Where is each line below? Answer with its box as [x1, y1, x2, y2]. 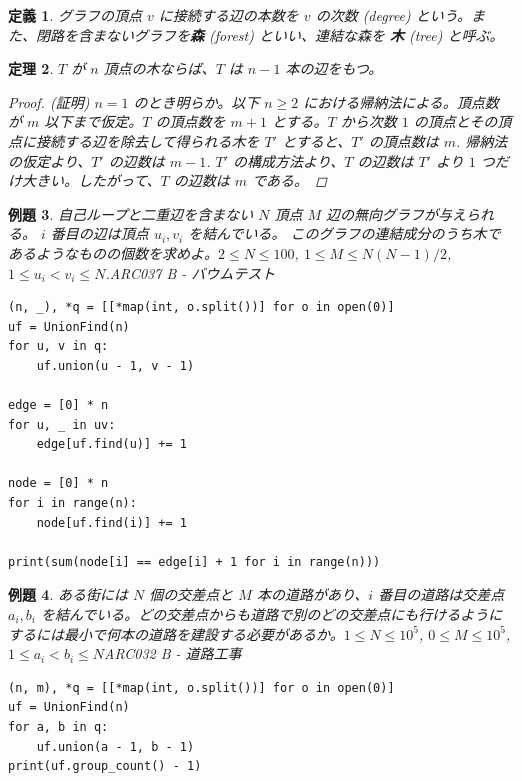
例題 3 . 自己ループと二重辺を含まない [8, 203, 254, 224]
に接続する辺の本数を [158, 5, 299, 25]
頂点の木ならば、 [103, 58, 216, 79]
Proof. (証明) [8, 91, 90, 112]
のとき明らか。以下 [133, 91, 260, 112]
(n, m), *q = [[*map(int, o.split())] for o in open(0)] [8, 680, 395, 695]
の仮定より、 [8, 150, 92, 171]
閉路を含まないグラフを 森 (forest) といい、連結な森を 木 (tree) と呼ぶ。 [35, 24, 504, 45]
